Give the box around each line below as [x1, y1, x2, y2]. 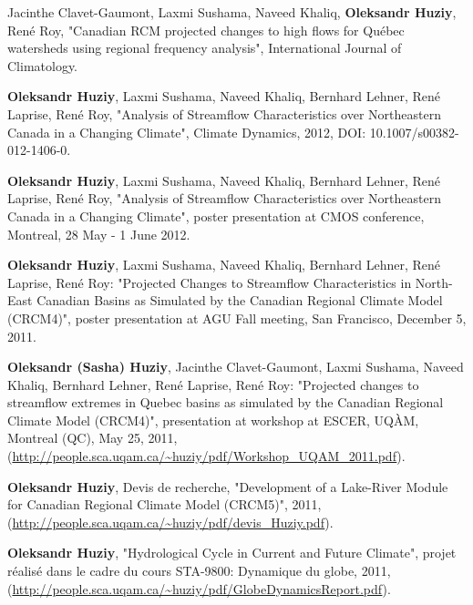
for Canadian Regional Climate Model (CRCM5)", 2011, [7, 495, 322, 514]
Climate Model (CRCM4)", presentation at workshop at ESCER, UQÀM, [7, 410, 419, 429]
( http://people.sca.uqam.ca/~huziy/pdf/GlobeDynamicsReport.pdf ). [7, 579, 391, 598]
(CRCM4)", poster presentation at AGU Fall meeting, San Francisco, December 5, [7, 308, 467, 327]
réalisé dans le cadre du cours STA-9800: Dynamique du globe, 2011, [7, 561, 391, 580]
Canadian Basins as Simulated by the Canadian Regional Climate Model [36, 291, 443, 310]
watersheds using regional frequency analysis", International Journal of [7, 38, 402, 57]
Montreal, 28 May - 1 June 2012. [7, 224, 190, 243]
